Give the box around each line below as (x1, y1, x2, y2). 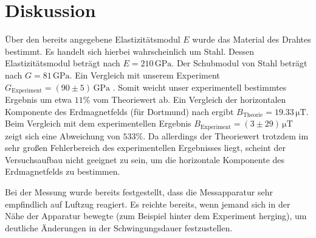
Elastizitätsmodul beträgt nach (5, 57, 120, 69)
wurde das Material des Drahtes (192, 33, 311, 46)
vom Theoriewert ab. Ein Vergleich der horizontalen (92, 93, 286, 105)
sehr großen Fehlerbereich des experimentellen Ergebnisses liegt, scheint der (5, 141, 286, 154)
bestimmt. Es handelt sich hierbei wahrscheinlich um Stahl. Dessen (5, 44, 255, 57)
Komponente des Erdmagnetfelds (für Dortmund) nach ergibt (5, 105, 234, 117)
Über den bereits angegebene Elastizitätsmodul (5, 33, 180, 46)
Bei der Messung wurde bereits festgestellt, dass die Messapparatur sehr (5, 185, 273, 198)
